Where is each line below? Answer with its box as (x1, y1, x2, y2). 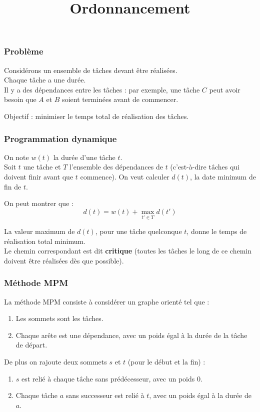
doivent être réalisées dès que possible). (4, 255, 124, 265)
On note (4, 151, 29, 162)
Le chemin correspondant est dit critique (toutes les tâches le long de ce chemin (4, 245, 251, 256)
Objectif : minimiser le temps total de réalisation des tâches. (4, 111, 189, 121)
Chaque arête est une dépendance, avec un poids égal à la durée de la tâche (15, 329, 247, 340)
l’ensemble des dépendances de (69, 161, 163, 172)
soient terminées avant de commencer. (62, 94, 178, 104)
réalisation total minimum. (4, 235, 86, 246)
